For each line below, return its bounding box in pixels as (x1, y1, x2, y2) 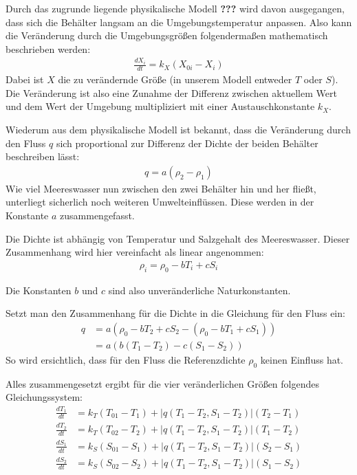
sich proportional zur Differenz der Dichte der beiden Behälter (56, 135, 318, 150)
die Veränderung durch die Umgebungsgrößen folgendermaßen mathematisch (6, 28, 328, 43)
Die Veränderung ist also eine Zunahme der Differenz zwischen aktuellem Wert (6, 85, 337, 100)
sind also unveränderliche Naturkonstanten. (108, 283, 291, 297)
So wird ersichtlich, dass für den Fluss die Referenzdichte (6, 352, 246, 366)
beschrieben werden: (6, 41, 91, 56)
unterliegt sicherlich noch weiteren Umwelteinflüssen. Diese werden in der (6, 195, 314, 209)
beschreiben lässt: (6, 149, 80, 164)
